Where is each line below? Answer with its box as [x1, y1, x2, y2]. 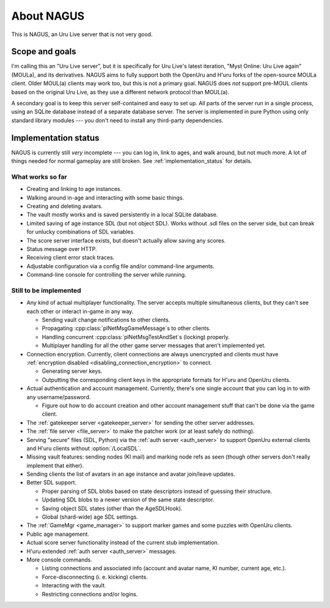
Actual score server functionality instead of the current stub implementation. [26, 539, 219, 546]
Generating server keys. [42, 367, 103, 375]
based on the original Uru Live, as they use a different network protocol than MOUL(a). [11, 88, 229, 96]
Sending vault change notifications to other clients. [42, 316, 170, 324]
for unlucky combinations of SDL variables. [26, 228, 136, 236]
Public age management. [26, 530, 90, 538]
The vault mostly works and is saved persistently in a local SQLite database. [26, 211, 218, 219]
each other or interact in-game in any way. [26, 307, 134, 315]
